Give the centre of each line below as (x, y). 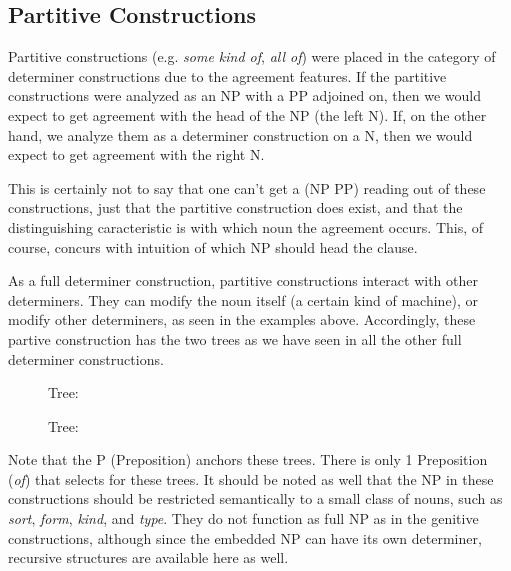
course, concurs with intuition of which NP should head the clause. (213, 246)
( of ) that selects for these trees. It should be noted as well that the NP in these (251, 478)
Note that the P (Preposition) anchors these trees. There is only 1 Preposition (248, 459)
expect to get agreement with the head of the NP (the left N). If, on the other (247, 114)
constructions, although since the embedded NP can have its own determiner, (245, 537)
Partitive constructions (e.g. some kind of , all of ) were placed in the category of (252, 56)
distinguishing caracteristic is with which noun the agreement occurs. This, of (246, 226)
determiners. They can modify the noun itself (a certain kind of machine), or (243, 299)
